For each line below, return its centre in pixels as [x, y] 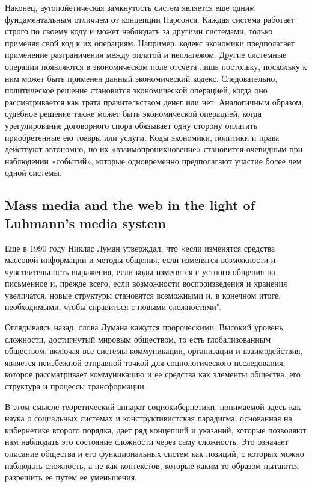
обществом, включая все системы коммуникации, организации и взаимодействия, [154, 351]
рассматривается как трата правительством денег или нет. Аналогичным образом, [154, 101]
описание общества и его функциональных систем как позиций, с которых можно [154, 453]
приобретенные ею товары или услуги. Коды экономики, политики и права [142, 137]
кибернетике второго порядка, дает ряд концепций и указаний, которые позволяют [156, 430]
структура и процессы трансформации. [76, 386]
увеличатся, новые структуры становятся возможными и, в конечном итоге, [143, 295]
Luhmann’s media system [85, 222]
